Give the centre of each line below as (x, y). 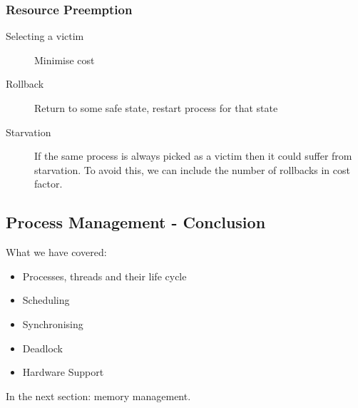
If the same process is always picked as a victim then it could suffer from (193, 156)
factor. (48, 184)
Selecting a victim (45, 36)
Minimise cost (65, 60)
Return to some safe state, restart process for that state (156, 108)
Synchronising (53, 323)
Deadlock (42, 348)
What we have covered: (56, 252)
